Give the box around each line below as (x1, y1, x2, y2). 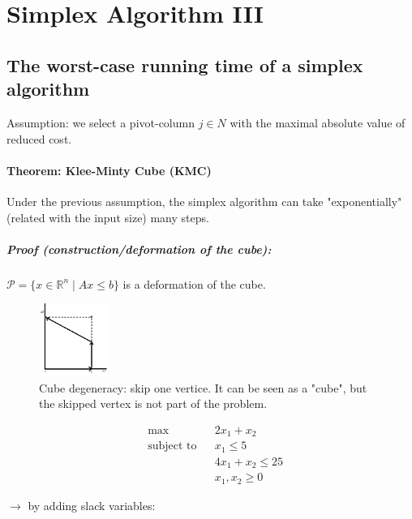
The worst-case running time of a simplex (6, 52, 363, 77)
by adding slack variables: (28, 496, 156, 513)
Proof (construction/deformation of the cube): (6, 240, 272, 257)
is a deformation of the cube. (122, 275, 266, 292)
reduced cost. (6, 130, 72, 147)
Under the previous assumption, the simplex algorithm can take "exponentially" (6, 192, 402, 209)
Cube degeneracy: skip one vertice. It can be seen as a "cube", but (39, 379, 367, 396)
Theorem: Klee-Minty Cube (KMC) (6, 161, 212, 178)
